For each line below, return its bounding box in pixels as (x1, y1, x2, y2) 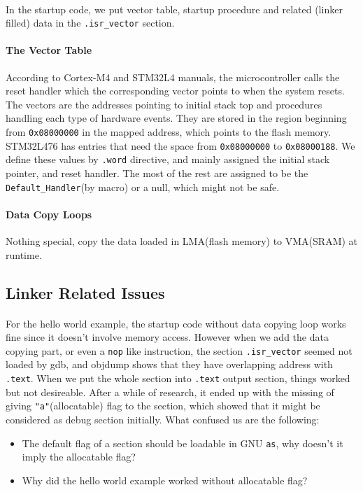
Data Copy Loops (6, 206, 92, 221)
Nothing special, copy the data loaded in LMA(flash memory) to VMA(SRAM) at (6, 234, 358, 248)
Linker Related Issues (6, 281, 165, 303)
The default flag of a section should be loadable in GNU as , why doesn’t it (22, 435, 343, 450)
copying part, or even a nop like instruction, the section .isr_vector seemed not (6, 343, 353, 358)
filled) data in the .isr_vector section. (6, 15, 175, 30)
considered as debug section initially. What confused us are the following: (6, 412, 320, 426)
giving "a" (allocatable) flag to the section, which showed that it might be (6, 398, 320, 413)
